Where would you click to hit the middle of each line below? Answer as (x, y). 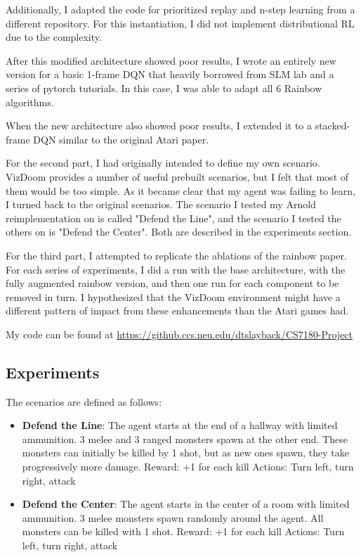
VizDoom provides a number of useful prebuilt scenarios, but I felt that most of (177, 176)
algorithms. (30, 102)
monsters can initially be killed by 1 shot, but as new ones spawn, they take (186, 453)
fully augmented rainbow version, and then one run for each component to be (172, 283)
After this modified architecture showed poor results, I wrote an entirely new (171, 60)
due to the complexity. (54, 37)
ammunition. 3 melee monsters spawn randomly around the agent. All (173, 517)
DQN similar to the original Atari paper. (121, 139)
